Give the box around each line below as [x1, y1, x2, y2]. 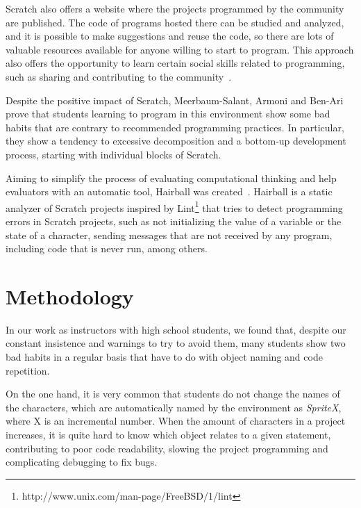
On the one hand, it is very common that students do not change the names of [6, 386, 340, 401]
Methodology [6, 281, 134, 310]
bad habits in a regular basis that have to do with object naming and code [6, 350, 323, 364]
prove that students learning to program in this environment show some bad [6, 106, 330, 121]
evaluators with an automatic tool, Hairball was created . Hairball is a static [6, 184, 333, 199]
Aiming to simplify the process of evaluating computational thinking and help [6, 170, 337, 185]
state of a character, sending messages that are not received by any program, [6, 227, 333, 242]
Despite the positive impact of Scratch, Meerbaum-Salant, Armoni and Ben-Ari [6, 92, 344, 107]
